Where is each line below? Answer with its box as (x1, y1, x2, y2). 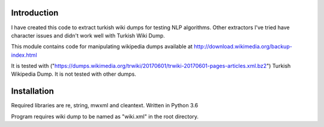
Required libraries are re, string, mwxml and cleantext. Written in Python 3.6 (11, 102, 198, 109)
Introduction (11, 8, 59, 18)
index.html (11, 51, 37, 58)
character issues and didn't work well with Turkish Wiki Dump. (11, 32, 165, 39)
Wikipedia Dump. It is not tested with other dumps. (11, 70, 136, 78)
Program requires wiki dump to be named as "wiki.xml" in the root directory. (11, 113, 199, 120)
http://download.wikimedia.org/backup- (194, 43, 292, 50)
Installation (11, 86, 54, 97)
